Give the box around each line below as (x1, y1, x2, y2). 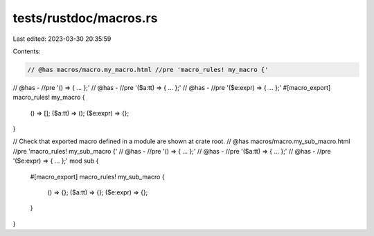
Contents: (12, 47, 41, 55)
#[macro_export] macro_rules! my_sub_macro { (30, 172, 166, 181)
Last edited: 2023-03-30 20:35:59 (12, 35, 112, 43)
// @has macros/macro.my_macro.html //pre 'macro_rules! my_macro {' (27, 66, 269, 73)
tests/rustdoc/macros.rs (12, 10, 158, 26)
